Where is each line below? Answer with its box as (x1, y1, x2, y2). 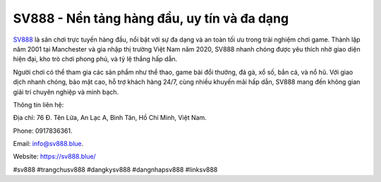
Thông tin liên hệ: (13, 100, 64, 109)
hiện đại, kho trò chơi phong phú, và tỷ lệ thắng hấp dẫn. (13, 55, 178, 63)
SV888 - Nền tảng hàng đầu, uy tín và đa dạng (13, 11, 289, 26)
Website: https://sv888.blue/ (13, 152, 97, 161)
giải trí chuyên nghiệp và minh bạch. (13, 87, 119, 96)
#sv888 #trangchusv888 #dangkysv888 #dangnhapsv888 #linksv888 (13, 165, 218, 174)
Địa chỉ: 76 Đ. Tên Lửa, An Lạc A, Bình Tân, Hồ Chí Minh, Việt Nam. (13, 114, 207, 122)
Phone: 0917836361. (13, 126, 73, 135)
